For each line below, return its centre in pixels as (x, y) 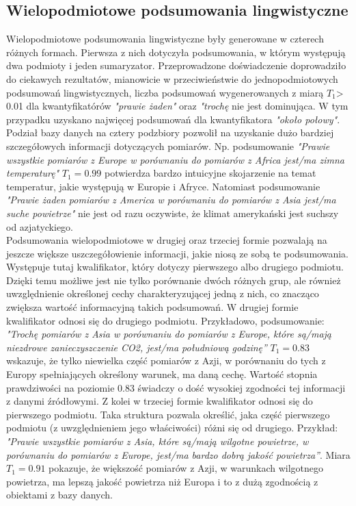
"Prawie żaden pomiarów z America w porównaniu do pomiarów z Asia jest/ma (171, 200)
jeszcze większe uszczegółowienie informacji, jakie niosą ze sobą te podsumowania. (177, 253)
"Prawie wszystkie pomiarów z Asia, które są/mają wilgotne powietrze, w (158, 441)
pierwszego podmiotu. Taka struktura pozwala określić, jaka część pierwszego (168, 414)
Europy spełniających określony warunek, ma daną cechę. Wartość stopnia (162, 374)
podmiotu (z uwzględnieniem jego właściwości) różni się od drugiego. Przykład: (172, 428)
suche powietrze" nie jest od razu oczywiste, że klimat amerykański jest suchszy (173, 213)
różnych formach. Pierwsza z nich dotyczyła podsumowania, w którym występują (176, 52)
